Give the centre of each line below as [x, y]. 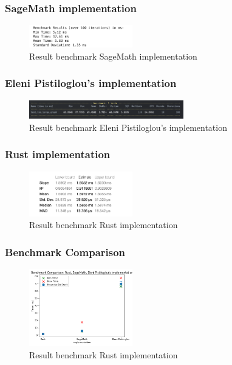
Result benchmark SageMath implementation [113, 56]
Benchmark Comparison [65, 252]
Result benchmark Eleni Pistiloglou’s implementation [128, 127]
